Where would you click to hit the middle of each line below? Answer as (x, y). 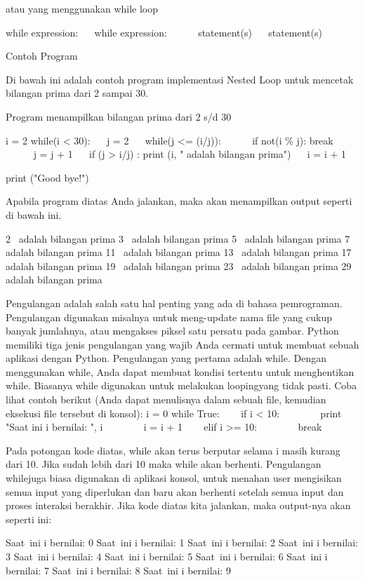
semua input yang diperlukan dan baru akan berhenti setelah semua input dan (175, 491)
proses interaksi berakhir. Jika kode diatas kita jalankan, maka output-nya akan (178, 505)
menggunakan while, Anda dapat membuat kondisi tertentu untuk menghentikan (180, 371)
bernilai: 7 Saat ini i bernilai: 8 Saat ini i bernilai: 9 (119, 570)
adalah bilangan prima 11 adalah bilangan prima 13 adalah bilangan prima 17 (179, 252)
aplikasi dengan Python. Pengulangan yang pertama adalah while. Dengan (166, 358)
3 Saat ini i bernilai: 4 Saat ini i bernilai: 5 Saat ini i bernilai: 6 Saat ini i (167, 556)
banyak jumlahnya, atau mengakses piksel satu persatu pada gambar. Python (172, 331)
